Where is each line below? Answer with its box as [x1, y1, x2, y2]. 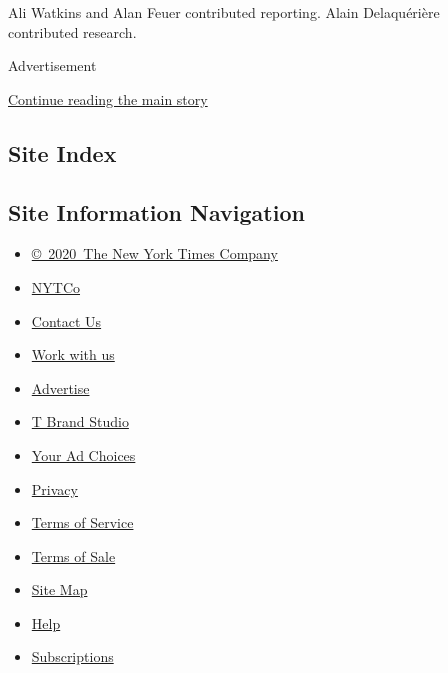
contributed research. [8, 21, 137, 42]
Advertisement [8, 55, 97, 76]
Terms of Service [31, 512, 134, 533]
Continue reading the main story [8, 88, 208, 109]
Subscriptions [31, 646, 114, 667]
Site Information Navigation [8, 196, 305, 227]
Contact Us [31, 310, 102, 331]
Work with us [31, 344, 115, 365]
